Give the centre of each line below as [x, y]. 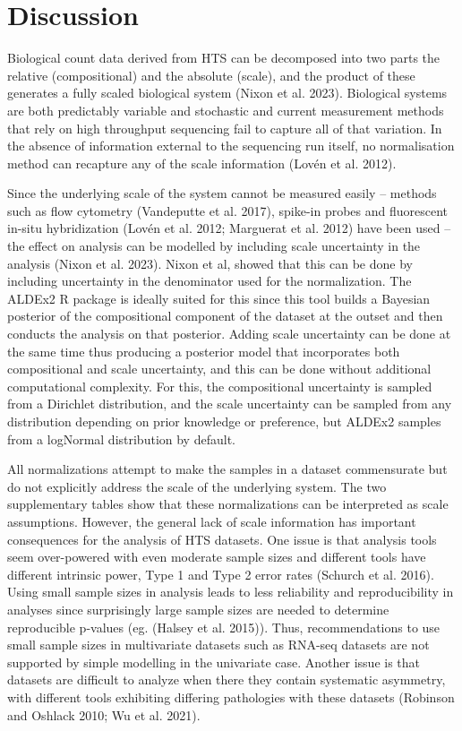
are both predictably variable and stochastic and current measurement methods [226, 110]
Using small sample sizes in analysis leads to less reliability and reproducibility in [231, 592]
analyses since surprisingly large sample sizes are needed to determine [198, 609]
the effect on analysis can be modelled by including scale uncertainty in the [214, 246]
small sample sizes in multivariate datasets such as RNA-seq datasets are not [218, 645]
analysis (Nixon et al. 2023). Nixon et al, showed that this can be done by [210, 263]
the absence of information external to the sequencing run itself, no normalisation [231, 146]
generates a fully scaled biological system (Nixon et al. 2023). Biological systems [227, 93]
